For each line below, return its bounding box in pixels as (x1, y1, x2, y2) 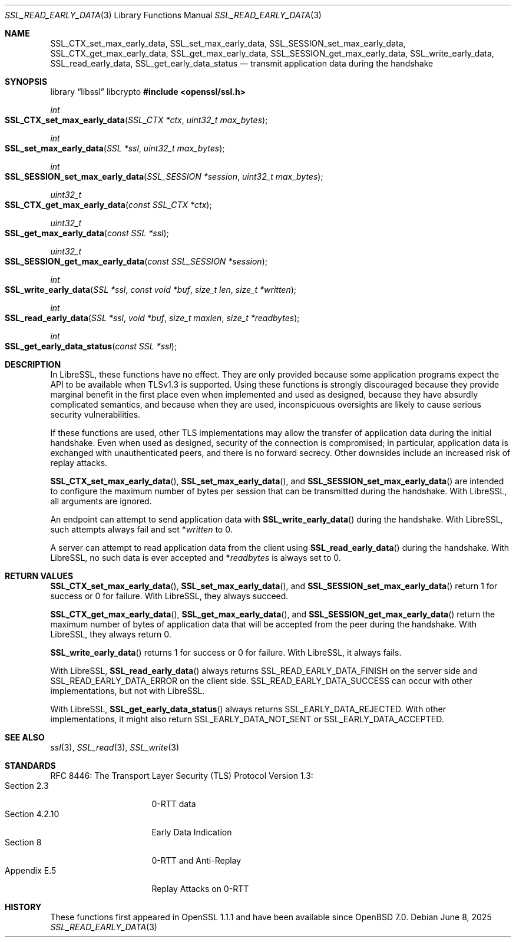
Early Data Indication (151, 827, 232, 837)
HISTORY (5, 902, 42, 912)
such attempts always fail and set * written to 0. (50, 524, 233, 534)
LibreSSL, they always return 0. (50, 629, 171, 639)
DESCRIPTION (5, 359, 61, 369)
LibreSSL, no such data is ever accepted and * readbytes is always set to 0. (50, 553, 341, 563)
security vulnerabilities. (50, 409, 141, 419)
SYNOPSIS (5, 77, 48, 87)
